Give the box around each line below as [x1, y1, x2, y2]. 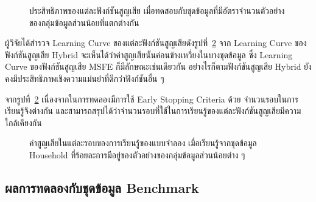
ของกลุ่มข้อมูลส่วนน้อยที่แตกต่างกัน [29, 16, 139, 29]
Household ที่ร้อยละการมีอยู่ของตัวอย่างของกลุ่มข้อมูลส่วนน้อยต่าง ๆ [29, 148, 245, 161]
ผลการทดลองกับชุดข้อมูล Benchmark [5, 178, 199, 197]
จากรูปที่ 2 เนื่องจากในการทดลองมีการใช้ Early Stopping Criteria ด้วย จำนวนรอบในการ [5, 92, 298, 105]
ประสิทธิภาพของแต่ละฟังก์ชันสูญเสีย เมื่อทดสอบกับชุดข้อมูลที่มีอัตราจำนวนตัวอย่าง [29, 4, 285, 16]
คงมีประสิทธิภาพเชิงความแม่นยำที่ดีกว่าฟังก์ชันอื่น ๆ [5, 72, 164, 84]
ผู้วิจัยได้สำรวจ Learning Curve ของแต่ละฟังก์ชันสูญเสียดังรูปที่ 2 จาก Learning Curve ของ [5, 36, 307, 49]
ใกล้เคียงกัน [5, 116, 42, 129]
